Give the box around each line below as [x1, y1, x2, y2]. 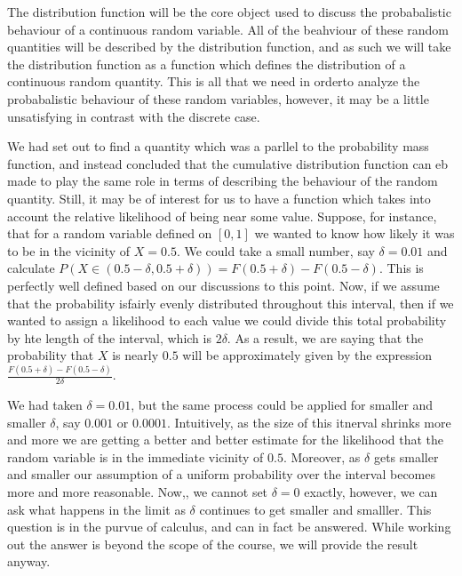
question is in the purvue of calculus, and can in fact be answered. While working [7, 517, 451, 536]
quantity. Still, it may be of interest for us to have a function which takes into [7, 188, 431, 207]
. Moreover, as [283, 447, 361, 466]
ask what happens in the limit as [7, 500, 186, 518]
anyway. [7, 552, 51, 571]
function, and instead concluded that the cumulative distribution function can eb [7, 154, 449, 172]
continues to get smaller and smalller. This [199, 500, 432, 518]
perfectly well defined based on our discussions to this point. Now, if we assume [7, 276, 440, 294]
